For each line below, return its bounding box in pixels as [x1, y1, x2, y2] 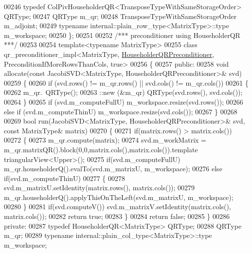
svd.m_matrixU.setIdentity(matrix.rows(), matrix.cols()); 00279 [4, 182, 195, 193]
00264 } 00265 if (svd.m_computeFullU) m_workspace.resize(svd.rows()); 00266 [4, 96, 243, 107]
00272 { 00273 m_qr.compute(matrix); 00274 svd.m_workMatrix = [4, 135, 206, 145]
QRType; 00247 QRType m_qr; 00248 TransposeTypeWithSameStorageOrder [4, 11, 237, 21]
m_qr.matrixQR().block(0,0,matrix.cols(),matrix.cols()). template [4, 144, 198, 154]
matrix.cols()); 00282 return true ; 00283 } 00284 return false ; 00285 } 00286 [4, 211, 230, 221]
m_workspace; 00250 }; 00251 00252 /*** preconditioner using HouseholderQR [4, 30, 240, 40]
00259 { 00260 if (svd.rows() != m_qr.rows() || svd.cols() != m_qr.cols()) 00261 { [4, 77, 249, 88]
